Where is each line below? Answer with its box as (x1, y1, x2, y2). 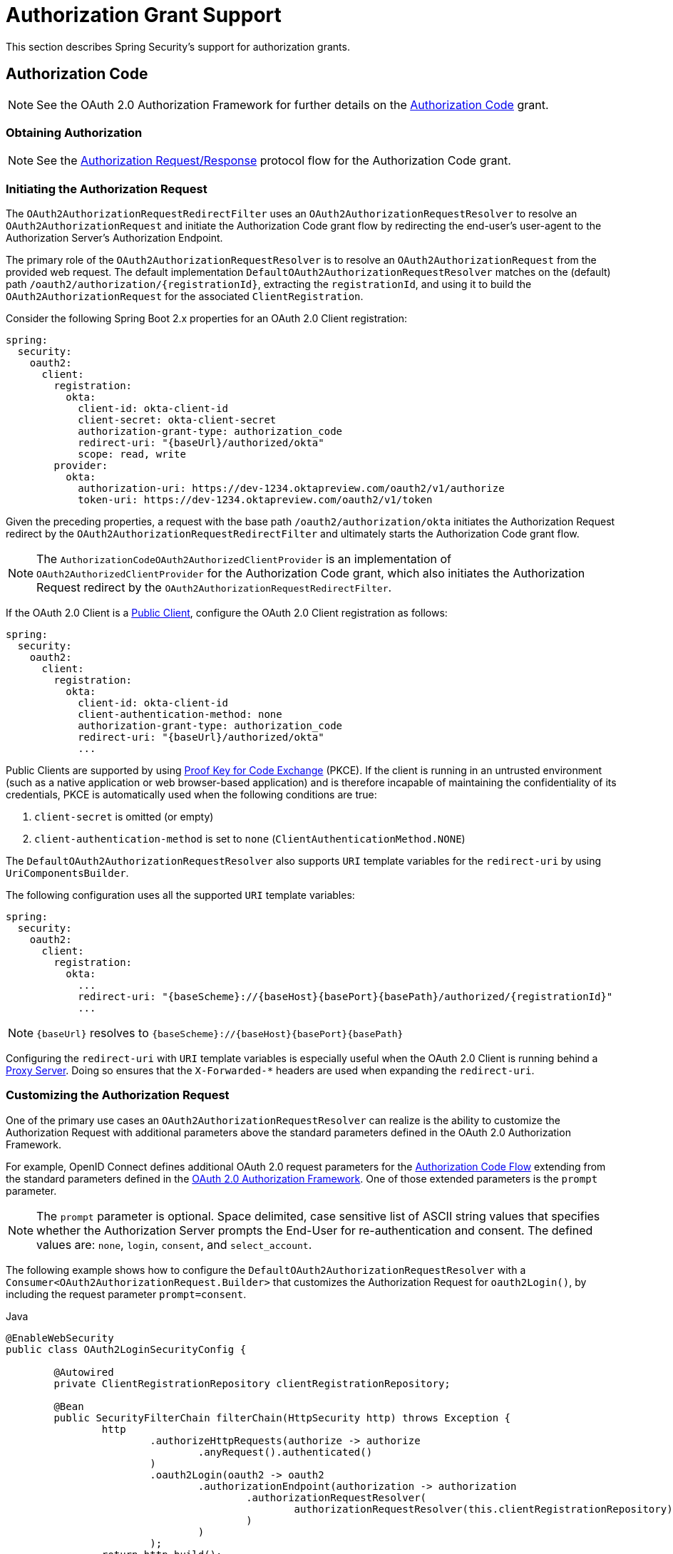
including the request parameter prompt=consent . (6, 1287, 247, 1300)
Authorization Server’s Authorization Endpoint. (6, 232, 223, 245)
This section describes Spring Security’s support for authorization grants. (6, 40, 350, 53)
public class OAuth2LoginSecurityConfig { (6, 1343, 247, 1355)
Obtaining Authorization (6, 125, 143, 140)
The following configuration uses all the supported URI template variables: (6, 889, 355, 902)
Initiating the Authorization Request (6, 181, 207, 196)
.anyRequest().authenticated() (197, 1446, 373, 1458)
